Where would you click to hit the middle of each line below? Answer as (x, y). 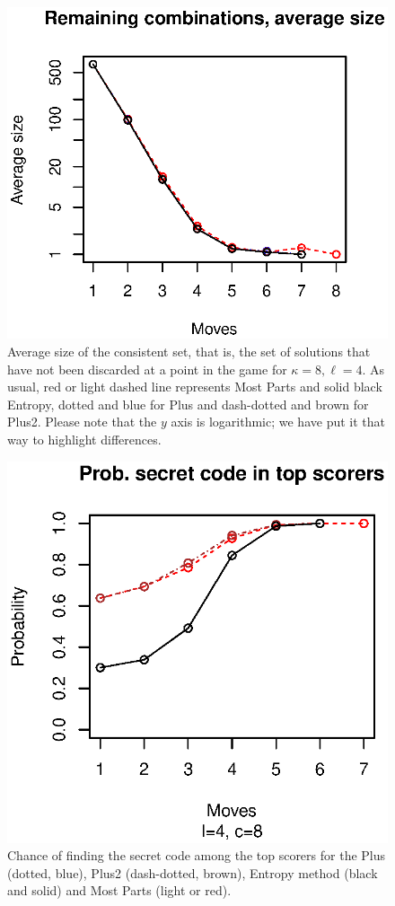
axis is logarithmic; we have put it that (278, 422)
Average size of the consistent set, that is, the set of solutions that (189, 351)
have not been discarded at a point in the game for (147, 369)
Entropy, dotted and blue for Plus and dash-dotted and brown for (188, 404)
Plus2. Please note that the (82, 422)
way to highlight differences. (84, 439)
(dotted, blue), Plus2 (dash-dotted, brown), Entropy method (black (193, 872)
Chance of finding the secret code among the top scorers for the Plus (197, 855)
